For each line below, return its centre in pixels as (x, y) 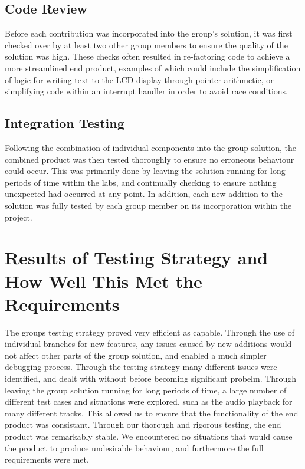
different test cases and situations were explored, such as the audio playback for (149, 401)
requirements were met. (47, 459)
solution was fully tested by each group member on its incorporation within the (148, 205)
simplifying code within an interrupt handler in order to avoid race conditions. (146, 91)
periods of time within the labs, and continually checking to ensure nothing (141, 182)
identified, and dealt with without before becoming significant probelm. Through (151, 378)
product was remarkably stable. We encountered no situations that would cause (149, 436)
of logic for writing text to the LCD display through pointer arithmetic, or (139, 79)
